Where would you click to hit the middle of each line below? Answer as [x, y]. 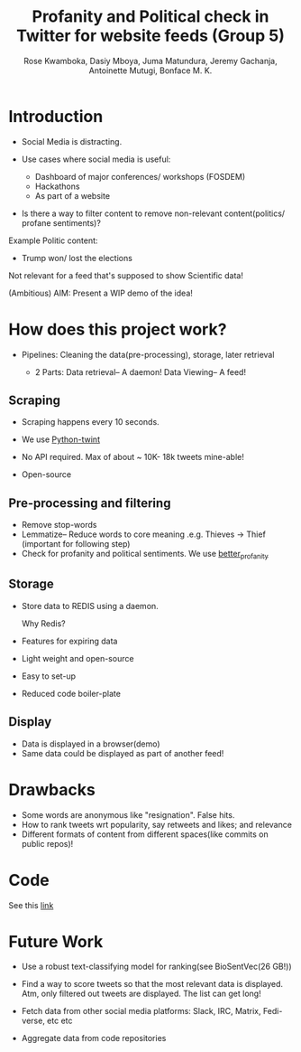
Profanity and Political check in [150, 17]
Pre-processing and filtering [90, 503]
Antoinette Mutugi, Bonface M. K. [150, 70]
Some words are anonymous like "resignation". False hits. [128, 814]
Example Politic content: [53, 240]
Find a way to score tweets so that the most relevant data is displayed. [152, 984]
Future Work [56, 941]
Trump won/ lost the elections [77, 258]
